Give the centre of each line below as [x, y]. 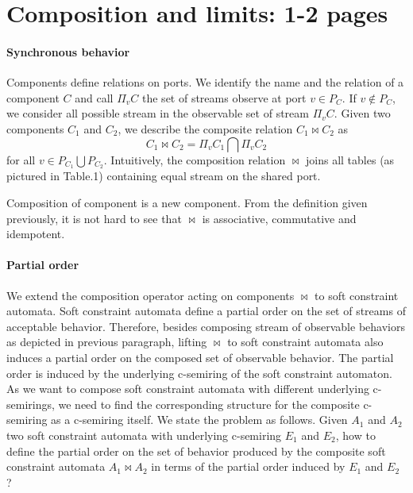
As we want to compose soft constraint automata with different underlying [188, 389]
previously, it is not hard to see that [94, 218]
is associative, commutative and [279, 218]
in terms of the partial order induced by [248, 466]
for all [21, 159]
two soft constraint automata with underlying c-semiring [144, 435]
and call [94, 97]
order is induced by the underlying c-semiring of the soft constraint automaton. [199, 373]
